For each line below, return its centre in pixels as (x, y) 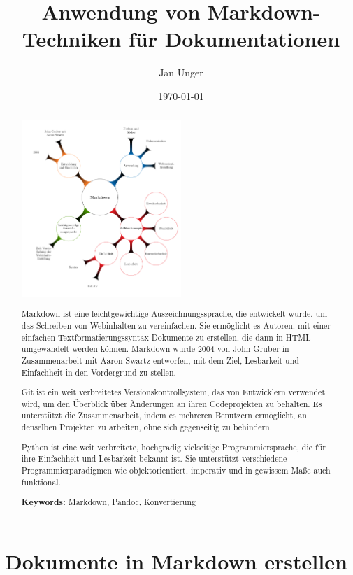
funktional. (41, 482)
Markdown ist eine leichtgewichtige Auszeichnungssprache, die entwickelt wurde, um (174, 314)
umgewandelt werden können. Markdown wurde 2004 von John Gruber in (155, 349)
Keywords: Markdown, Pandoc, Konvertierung (109, 502)
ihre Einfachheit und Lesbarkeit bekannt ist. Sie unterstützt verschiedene (154, 459)
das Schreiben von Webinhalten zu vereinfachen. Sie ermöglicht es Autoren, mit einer (176, 325)
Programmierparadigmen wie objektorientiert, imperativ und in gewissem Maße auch (176, 470)
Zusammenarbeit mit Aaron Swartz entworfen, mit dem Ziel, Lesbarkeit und (160, 360)
